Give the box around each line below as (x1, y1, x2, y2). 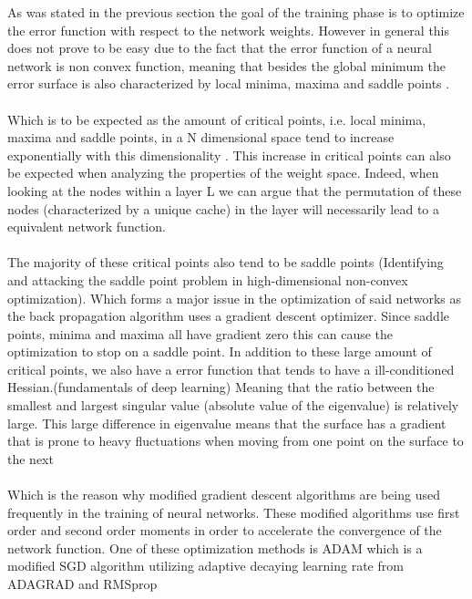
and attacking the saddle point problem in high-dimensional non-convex (7, 270, 408, 289)
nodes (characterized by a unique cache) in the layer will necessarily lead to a (7, 199, 440, 218)
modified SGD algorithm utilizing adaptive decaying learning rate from (7, 556, 404, 575)
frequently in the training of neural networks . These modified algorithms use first (7, 502, 460, 522)
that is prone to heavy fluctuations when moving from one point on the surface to (7, 431, 464, 450)
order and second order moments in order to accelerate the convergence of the (7, 521, 442, 540)
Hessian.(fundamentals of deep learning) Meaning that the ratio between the (7, 377, 435, 397)
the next (7, 449, 54, 468)
